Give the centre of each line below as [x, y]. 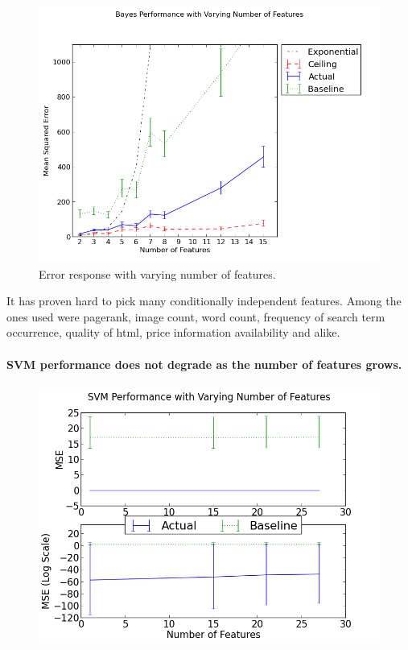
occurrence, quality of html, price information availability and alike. [173, 332]
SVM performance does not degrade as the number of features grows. [204, 364]
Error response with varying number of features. [157, 273]
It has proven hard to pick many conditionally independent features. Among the [204, 301]
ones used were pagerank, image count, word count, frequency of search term [196, 316]
